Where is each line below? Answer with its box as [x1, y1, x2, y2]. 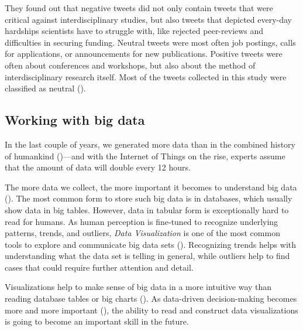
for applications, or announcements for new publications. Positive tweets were [5, 47, 283, 60]
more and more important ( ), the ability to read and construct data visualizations [5, 303, 298, 316]
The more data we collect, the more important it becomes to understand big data [5, 180, 297, 193]
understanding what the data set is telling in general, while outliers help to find [5, 250, 290, 262]
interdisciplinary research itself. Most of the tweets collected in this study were [5, 70, 287, 83]
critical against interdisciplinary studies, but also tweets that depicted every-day [5, 13, 292, 25]
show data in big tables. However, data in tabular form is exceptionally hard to [5, 203, 289, 216]
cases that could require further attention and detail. [5, 261, 194, 273]
